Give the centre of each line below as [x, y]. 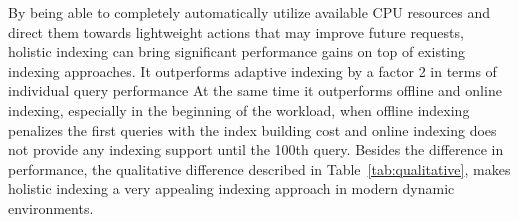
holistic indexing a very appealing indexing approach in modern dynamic [231, 188]
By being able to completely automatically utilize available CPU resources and [249, 12]
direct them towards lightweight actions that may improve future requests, [236, 31]
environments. [51, 207]
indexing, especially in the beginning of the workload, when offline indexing [239, 109]
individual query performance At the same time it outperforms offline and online [255, 90]
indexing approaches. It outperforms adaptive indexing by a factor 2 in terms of [252, 70]
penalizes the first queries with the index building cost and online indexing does [252, 129]
